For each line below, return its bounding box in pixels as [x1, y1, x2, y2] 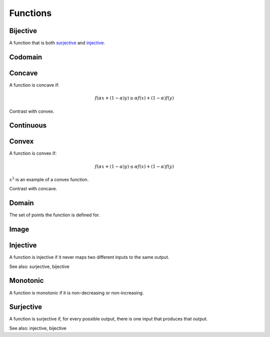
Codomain [9, 53, 42, 61]
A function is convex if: [9, 150, 57, 156]
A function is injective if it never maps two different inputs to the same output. [9, 254, 169, 260]
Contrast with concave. [9, 186, 57, 192]
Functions [9, 8, 52, 19]
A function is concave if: [9, 82, 59, 88]
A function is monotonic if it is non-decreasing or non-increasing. [9, 289, 144, 295]
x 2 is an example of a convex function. [9, 176, 89, 183]
